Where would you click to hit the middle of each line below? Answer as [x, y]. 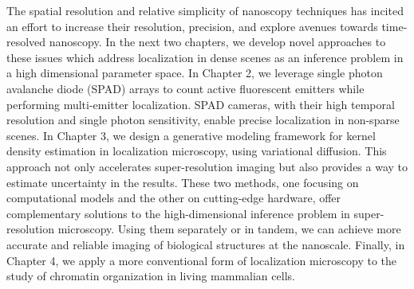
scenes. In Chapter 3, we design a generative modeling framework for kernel [191, 135]
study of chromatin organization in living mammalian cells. [151, 276]
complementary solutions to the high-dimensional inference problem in [178, 213]
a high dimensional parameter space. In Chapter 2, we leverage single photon [195, 73]
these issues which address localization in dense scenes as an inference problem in [205, 57]
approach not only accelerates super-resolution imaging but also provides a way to [207, 166]
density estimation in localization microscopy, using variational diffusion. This [197, 151]
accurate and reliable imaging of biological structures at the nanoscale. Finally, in [206, 244]
